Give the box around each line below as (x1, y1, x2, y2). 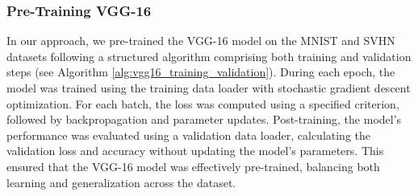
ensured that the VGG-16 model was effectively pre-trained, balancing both (6, 157, 380, 174)
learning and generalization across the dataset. (6, 174, 236, 190)
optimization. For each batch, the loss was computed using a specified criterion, (6, 95, 399, 112)
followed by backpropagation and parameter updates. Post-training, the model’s (6, 111, 402, 128)
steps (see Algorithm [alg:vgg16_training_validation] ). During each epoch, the (6, 63, 395, 80)
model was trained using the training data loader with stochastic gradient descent (6, 80, 411, 96)
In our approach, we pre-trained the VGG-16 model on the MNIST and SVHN (6, 32, 395, 49)
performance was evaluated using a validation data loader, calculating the (6, 126, 371, 143)
